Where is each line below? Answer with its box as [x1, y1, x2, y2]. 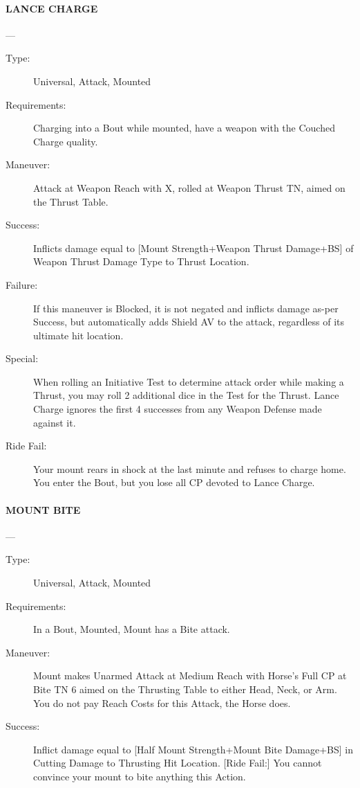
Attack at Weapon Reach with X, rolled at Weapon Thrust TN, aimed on [33, 180, 345, 195]
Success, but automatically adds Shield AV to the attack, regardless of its [33, 314, 345, 329]
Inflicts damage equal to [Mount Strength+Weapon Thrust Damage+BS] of [33, 240, 354, 255]
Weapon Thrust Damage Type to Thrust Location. [33, 254, 249, 269]
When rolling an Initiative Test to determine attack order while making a [33, 374, 344, 388]
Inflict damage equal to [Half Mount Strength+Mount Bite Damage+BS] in [33, 742, 354, 756]
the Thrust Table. [33, 194, 108, 208]
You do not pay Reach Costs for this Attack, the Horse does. [33, 695, 291, 710]
